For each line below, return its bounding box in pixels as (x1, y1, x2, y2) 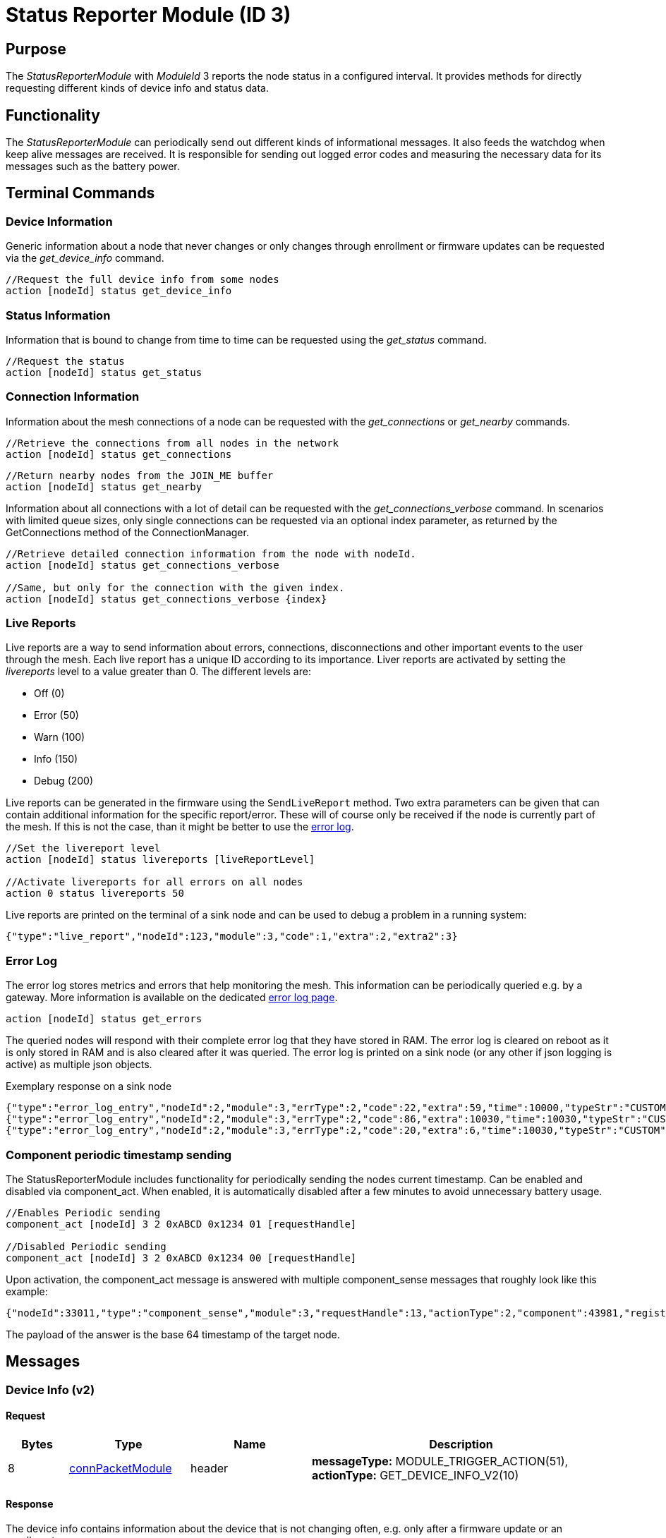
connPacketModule (69, 1461, 172, 1476)
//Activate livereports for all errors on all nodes (6, 876, 303, 888)
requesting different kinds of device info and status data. (6, 82, 269, 95)
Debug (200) (34, 775, 94, 787)
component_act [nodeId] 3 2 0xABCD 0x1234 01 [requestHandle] (6, 1218, 357, 1230)
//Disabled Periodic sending (6, 1240, 166, 1252)
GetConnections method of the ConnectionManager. (6, 526, 249, 538)
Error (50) (34, 709, 79, 722)
